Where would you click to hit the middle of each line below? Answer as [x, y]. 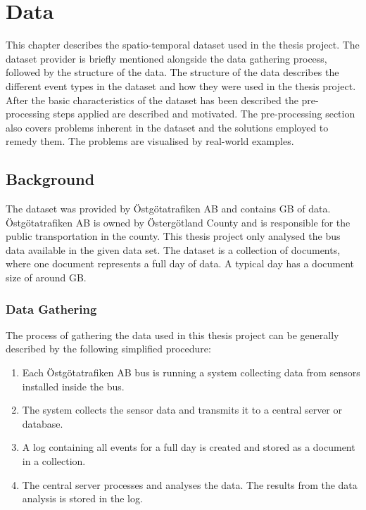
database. [43, 423]
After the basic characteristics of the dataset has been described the [152, 100]
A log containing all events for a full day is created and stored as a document [189, 447]
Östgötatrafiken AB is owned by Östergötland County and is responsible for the [178, 222]
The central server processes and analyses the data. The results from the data [190, 484]
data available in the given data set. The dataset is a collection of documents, [173, 249]
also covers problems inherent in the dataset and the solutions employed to [167, 127]
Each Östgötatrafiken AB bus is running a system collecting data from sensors [191, 372]
